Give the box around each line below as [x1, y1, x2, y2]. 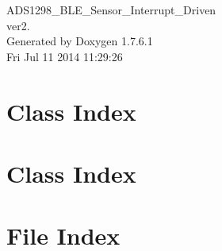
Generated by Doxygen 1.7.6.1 [6, 33, 153, 49]
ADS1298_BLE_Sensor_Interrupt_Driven [6, 2, 216, 17]
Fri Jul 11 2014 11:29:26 [6, 48, 123, 64]
